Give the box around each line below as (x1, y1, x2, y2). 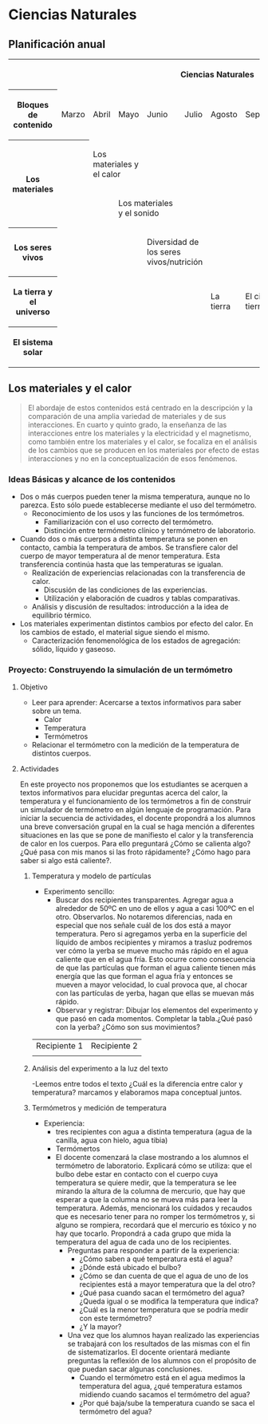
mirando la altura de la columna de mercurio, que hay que (55, 1186, 246, 1196)
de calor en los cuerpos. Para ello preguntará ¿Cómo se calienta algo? (19, 839, 251, 849)
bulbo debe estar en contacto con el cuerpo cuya (55, 1170, 219, 1179)
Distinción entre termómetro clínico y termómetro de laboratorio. (43, 526, 256, 535)
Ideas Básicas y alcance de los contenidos (8, 473, 175, 484)
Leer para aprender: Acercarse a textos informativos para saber (31, 698, 242, 708)
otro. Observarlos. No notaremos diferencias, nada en (55, 912, 233, 922)
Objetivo (19, 682, 48, 692)
